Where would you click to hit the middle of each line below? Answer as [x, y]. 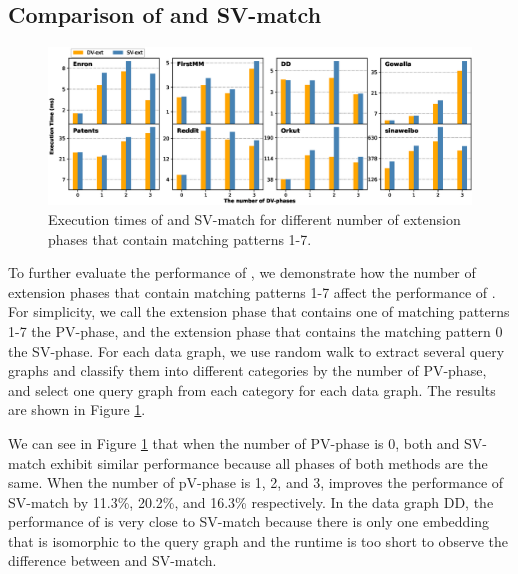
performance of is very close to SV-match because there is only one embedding [249, 521]
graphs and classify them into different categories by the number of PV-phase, [247, 370]
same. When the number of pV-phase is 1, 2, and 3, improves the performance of [256, 482]
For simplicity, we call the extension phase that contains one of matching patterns [259, 311]
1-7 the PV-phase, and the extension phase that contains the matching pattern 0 [255, 330]
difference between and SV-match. [112, 560]
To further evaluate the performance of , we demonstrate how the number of [242, 272]
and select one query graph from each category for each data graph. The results [252, 389]
